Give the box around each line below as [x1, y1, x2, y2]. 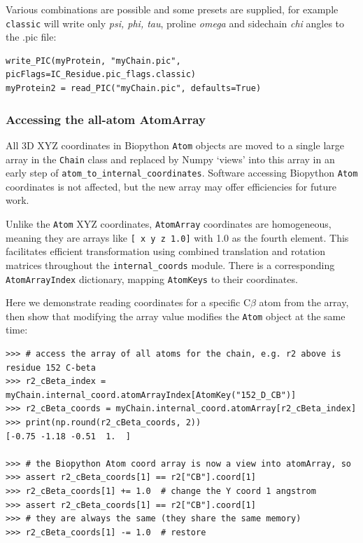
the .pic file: [6, 29, 57, 44]
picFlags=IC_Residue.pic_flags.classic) [6, 69, 197, 80]
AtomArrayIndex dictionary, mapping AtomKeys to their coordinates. [6, 271, 298, 286]
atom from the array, [259, 295, 349, 310]
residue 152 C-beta [6, 362, 96, 373]
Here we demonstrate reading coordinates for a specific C [6, 295, 250, 310]
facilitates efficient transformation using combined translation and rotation [6, 244, 326, 259]
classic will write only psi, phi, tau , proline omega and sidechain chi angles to [6, 15, 345, 30]
